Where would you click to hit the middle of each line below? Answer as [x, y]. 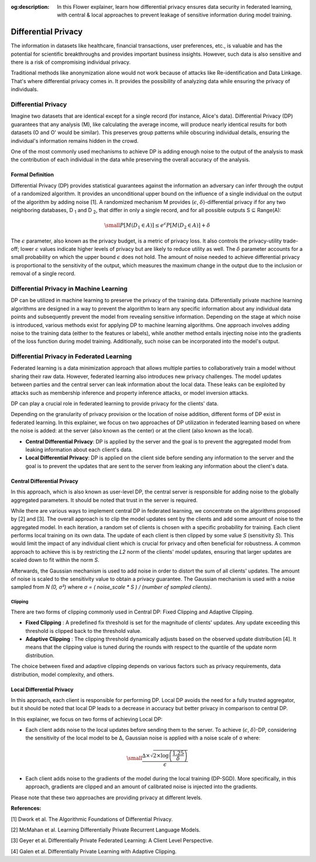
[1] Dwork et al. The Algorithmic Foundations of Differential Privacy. [92, 819]
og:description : [30, 7]
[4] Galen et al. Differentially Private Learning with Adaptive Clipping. [94, 851]
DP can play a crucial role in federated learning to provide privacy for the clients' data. [115, 403]
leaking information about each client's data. [79, 449]
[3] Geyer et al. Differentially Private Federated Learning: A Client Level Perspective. [112, 840]
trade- [291, 241]
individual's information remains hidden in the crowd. [75, 141]
